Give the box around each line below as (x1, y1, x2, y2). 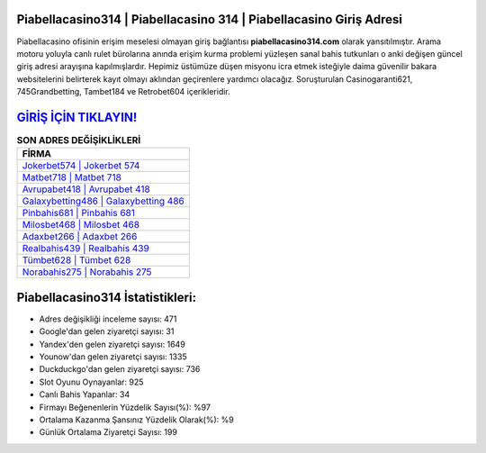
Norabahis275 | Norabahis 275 (22, 266, 152, 278)
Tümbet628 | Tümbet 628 (22, 254, 131, 267)
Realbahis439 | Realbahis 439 (22, 242, 150, 255)
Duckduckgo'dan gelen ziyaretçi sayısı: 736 (39, 364, 201, 375)
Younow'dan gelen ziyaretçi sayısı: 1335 (39, 351, 188, 362)
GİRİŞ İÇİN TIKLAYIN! (16, 109, 138, 125)
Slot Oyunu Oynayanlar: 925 (39, 376, 144, 387)
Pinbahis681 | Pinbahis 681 (22, 207, 135, 220)
